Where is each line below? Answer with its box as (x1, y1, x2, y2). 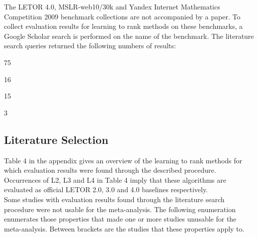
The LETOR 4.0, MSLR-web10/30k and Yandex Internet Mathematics (4, 1, 220, 11)
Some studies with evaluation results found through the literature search (4, 194, 225, 204)
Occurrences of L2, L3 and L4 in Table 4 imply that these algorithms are (4, 174, 227, 185)
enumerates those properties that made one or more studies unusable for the (4, 214, 237, 224)
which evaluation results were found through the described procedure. (4, 165, 216, 175)
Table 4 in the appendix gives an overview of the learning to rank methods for (4, 155, 243, 165)
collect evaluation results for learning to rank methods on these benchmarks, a (4, 21, 243, 31)
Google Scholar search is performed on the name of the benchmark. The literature (4, 30, 254, 41)
